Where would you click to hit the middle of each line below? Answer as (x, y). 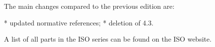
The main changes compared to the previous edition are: (89, 6)
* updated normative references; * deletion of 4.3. (79, 22)
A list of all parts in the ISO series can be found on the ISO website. (108, 39)
